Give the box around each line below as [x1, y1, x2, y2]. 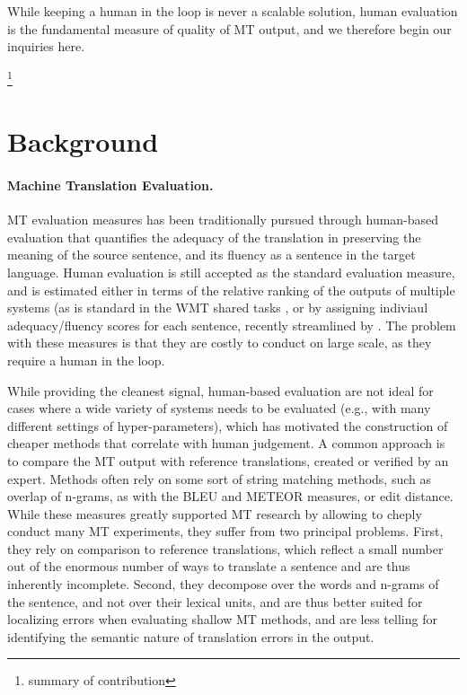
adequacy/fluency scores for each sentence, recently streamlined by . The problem [7, 315, 456, 334]
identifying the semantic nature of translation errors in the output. [7, 627, 374, 646]
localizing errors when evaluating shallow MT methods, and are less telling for [7, 610, 437, 629]
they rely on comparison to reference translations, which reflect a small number [7, 539, 444, 558]
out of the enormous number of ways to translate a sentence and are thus [7, 557, 410, 576]
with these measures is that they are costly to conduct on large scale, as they [7, 333, 432, 352]
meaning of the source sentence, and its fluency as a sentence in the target [7, 245, 416, 264]
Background [7, 123, 159, 160]
